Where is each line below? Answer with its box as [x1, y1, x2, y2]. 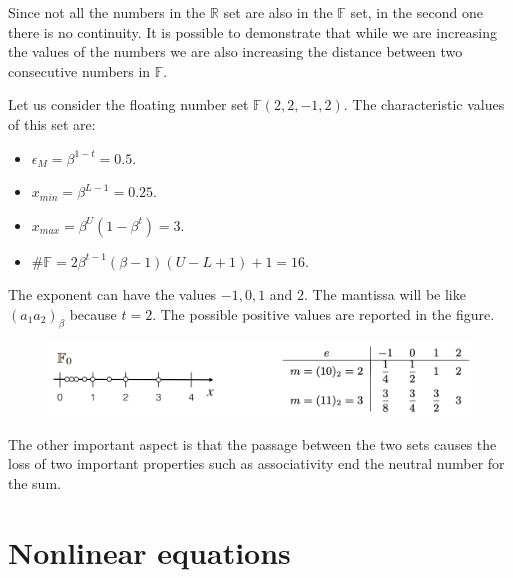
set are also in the [223, 2, 333, 22]
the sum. [8, 472, 61, 493]
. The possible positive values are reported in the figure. [152, 303, 495, 324]
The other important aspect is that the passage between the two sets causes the [8, 433, 497, 454]
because [69, 303, 117, 324]
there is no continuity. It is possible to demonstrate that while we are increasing [8, 21, 498, 42]
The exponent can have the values [8, 284, 217, 305]
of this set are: [8, 113, 96, 134]
